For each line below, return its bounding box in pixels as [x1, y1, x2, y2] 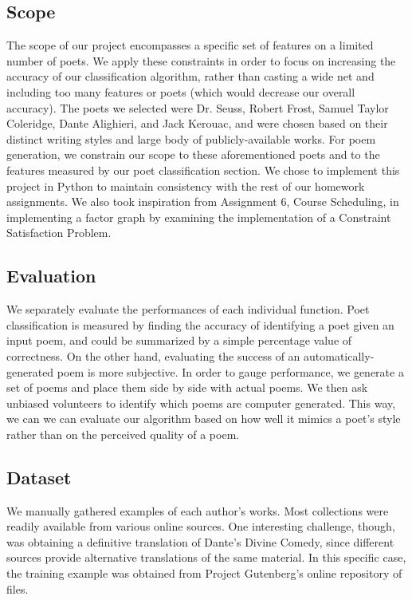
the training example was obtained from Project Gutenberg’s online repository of [6, 565, 402, 582]
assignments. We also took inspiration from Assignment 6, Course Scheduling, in [6, 193, 399, 210]
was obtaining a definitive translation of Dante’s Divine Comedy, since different [6, 533, 394, 550]
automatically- [304, 347, 375, 364]
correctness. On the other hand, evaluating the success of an [6, 347, 300, 364]
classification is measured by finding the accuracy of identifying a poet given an [6, 316, 394, 333]
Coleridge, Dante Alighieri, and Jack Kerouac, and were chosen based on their [6, 115, 388, 132]
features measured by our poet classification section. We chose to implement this [6, 161, 400, 178]
